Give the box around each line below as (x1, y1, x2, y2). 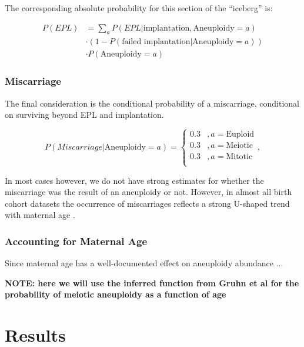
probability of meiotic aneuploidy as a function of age (5, 288, 226, 300)
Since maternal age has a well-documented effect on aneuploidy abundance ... (5, 257, 283, 269)
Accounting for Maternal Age (5, 233, 148, 248)
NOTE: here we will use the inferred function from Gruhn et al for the (5, 276, 299, 289)
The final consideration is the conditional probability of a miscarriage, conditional (5, 97, 299, 109)
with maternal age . (5, 209, 75, 221)
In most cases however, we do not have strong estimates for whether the (5, 174, 264, 186)
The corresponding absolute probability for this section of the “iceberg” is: (5, 2, 273, 14)
